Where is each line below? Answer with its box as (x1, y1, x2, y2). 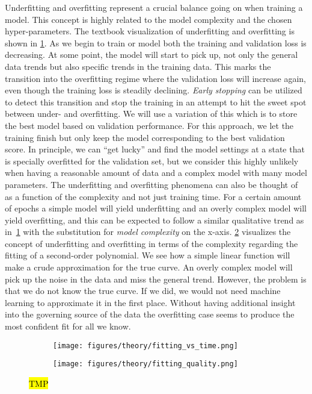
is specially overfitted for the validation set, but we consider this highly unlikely (5, 154, 299, 167)
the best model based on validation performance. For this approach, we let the (5, 119, 294, 131)
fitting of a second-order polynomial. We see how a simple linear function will (5, 249, 290, 261)
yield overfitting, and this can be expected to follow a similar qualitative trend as (5, 213, 304, 226)
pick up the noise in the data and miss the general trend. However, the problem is (5, 272, 307, 285)
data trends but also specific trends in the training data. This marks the (5, 60, 271, 72)
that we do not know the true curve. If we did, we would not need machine (5, 284, 281, 297)
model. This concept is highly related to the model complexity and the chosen (5, 13, 292, 25)
